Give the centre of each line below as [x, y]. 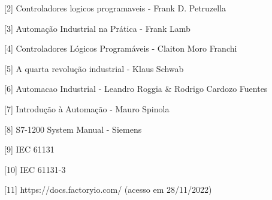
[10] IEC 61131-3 [35, 169]
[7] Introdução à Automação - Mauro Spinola [87, 108]
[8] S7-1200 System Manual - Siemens [73, 129]
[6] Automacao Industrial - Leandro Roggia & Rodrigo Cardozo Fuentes [136, 89]
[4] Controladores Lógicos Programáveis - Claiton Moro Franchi [121, 48]
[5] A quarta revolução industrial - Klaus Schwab [94, 68]
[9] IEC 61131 [29, 149]
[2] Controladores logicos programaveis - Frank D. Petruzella [115, 8]
